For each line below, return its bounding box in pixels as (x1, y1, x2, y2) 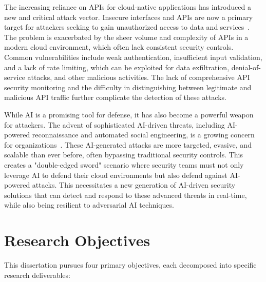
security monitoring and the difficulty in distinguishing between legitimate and (4, 82, 252, 92)
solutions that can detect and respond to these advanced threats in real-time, (4, 189, 247, 200)
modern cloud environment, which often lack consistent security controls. (4, 42, 234, 52)
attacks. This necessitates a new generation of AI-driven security (32, 179, 236, 190)
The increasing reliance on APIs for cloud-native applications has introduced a (4, 2, 251, 12)
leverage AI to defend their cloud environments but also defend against (4, 169, 227, 180)
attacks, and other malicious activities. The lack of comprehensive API (27, 72, 250, 83)
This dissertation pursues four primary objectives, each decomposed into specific (4, 259, 257, 270)
